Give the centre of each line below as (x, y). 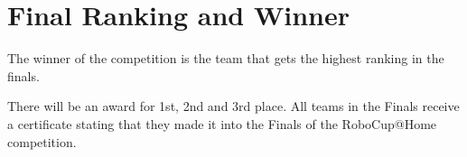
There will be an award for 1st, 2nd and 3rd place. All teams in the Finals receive (233, 106)
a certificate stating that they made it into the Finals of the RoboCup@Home (222, 123)
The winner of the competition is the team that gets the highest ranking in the (226, 58)
